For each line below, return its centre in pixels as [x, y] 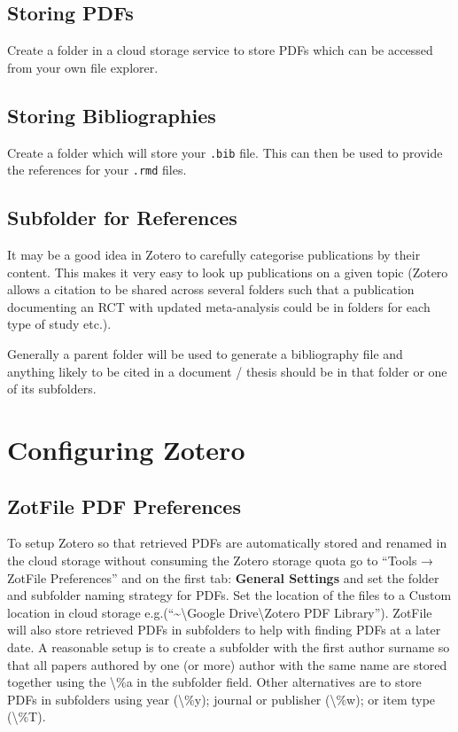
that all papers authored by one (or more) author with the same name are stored [227, 664]
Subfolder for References [122, 218]
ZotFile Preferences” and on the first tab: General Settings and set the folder [223, 577]
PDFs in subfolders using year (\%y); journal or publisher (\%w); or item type [221, 699]
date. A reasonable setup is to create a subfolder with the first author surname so [229, 647]
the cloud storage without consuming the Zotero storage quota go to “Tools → [221, 561]
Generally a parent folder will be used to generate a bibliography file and [205, 354]
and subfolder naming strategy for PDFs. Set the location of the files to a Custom [229, 595]
